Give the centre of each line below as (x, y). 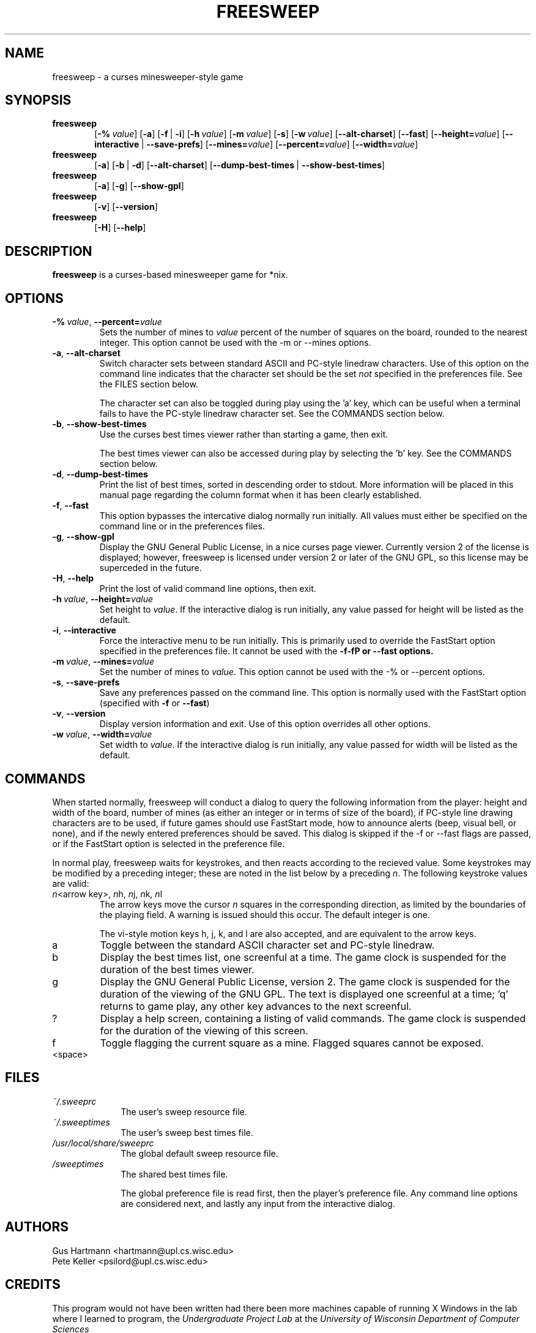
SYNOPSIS (38, 100)
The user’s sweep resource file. (184, 1111)
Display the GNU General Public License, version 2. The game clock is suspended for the (305, 981)
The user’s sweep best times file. (187, 1132)
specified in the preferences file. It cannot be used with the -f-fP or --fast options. (266, 651)
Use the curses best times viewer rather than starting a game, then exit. (244, 435)
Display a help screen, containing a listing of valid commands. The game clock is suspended (313, 1018)
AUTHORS (37, 1227)
